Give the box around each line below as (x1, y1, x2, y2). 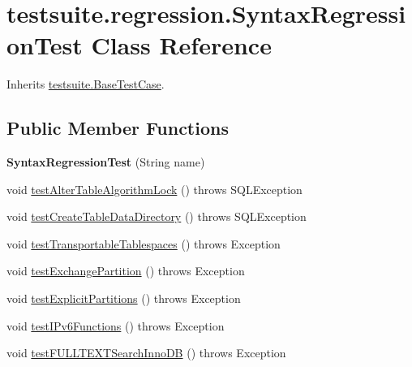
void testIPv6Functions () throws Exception (6, 317, 225, 334)
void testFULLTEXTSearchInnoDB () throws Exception (6, 344, 286, 361)
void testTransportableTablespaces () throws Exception (6, 235, 281, 252)
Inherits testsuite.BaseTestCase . (6, 76, 165, 93)
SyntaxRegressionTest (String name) (6, 153, 205, 171)
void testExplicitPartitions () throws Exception (6, 290, 241, 307)
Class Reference (91, 28, 272, 62)
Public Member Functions (6, 115, 229, 140)
